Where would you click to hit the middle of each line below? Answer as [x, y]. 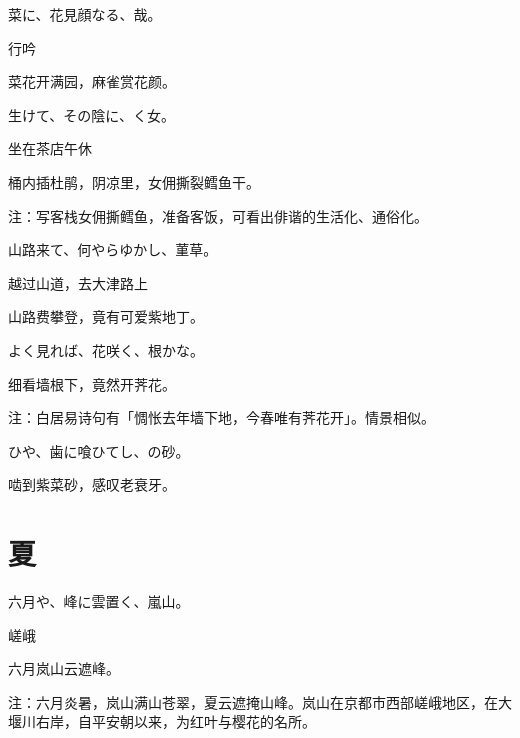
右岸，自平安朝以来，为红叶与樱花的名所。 [175, 721]
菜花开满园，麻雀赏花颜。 [92, 81]
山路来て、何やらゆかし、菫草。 [113, 249]
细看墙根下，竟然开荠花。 [92, 383]
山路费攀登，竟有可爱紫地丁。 [106, 316]
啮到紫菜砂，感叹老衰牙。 [92, 484]
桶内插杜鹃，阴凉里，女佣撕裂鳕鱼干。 [134, 181]
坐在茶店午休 [50, 148]
